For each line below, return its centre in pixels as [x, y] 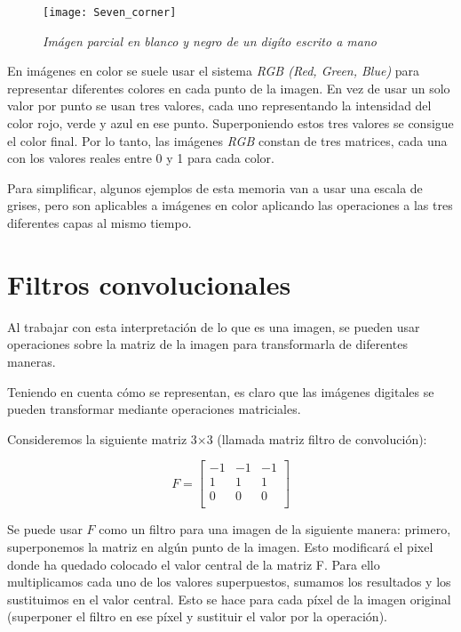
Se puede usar [45, 529]
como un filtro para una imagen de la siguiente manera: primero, [275, 529]
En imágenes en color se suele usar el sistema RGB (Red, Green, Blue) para [214, 71]
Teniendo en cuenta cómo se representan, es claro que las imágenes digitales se [221, 391]
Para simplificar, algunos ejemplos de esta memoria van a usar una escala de [215, 187]
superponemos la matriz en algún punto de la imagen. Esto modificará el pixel [220, 547]
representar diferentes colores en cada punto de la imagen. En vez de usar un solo [229, 88]
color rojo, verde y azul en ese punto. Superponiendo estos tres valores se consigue [230, 123]
